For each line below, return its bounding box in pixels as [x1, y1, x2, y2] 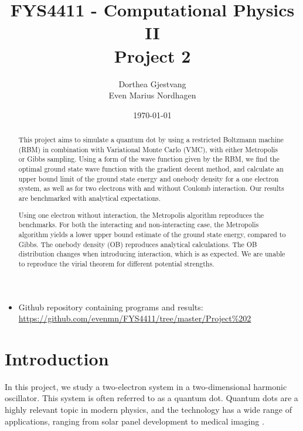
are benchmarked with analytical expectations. [18, 193, 161, 203]
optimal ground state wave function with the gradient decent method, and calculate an [18, 164, 284, 174]
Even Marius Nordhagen [108, 89, 196, 101]
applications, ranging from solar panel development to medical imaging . [5, 415, 264, 427]
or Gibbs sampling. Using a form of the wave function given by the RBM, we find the [18, 154, 280, 164]
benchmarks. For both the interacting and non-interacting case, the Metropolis [18, 220, 259, 230]
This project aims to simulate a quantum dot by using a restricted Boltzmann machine [18, 135, 284, 145]
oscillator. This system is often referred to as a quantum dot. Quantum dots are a [5, 392, 298, 404]
